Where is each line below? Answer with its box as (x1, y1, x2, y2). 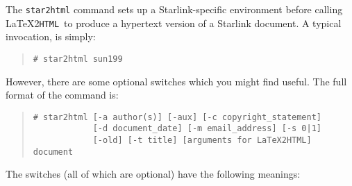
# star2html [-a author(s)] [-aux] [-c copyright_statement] (33, 112, 322, 122)
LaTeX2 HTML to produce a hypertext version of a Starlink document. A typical (6, 15, 342, 30)
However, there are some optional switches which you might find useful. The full (6, 74, 347, 88)
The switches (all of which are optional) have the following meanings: (6, 167, 301, 181)
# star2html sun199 (33, 53, 123, 64)
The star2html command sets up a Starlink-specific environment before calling (6, 2, 343, 16)
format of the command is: (6, 87, 119, 102)
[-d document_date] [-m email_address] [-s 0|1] (92, 124, 322, 134)
